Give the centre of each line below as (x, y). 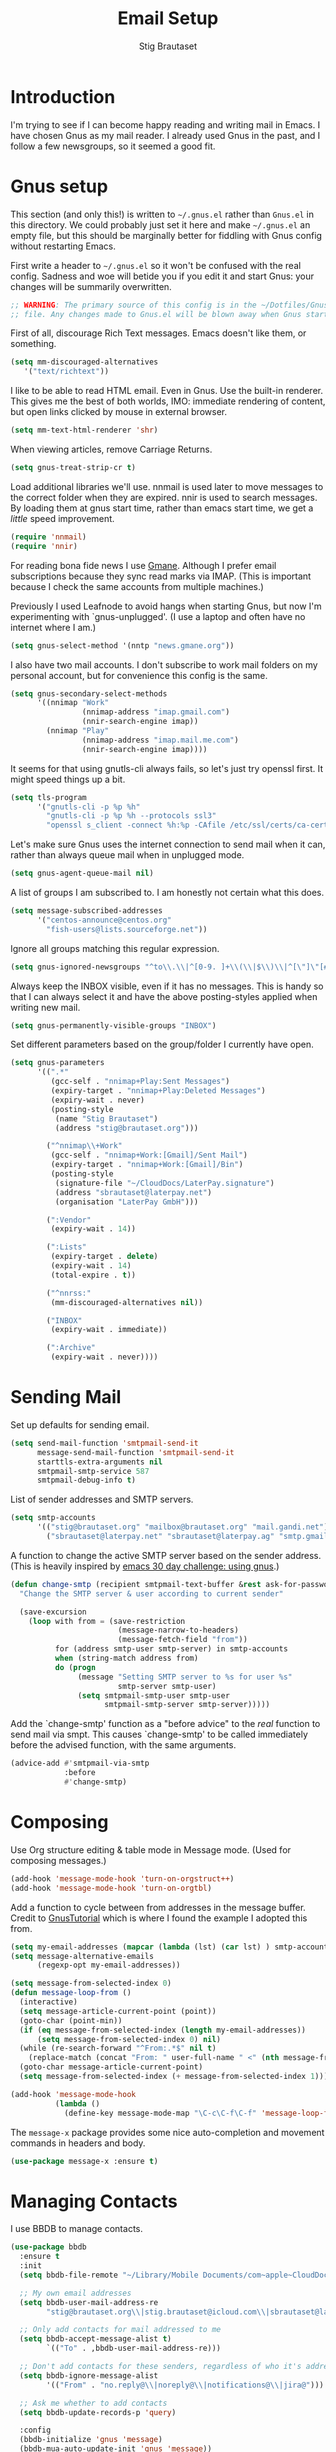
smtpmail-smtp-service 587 (93, 1471)
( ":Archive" (71, 1348)
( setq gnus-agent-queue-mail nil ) (82, 873)
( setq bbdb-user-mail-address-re (89, 2302)
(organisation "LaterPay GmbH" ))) (126, 1202)
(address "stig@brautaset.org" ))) (126, 1128)
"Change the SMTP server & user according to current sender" (151, 1593)
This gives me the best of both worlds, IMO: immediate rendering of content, (168, 401)
